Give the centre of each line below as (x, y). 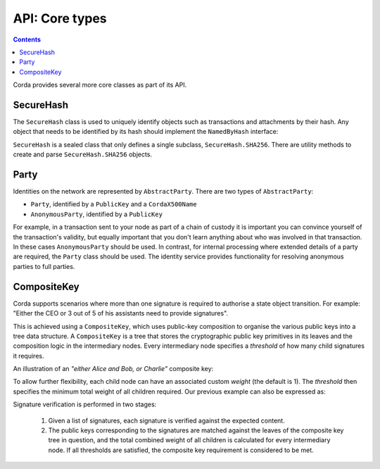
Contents (27, 39)
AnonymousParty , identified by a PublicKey (97, 214)
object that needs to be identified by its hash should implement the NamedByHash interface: (146, 132)
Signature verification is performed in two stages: (85, 404)
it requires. (28, 356)
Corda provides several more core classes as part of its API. (100, 85)
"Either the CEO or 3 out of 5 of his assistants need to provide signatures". (121, 313)
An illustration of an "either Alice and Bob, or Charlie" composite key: (113, 369)
